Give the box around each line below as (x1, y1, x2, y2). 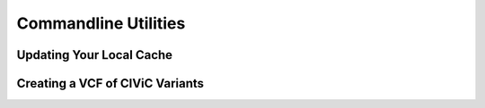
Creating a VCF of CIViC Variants (16, 76, 205, 91)
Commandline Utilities (16, 13, 186, 33)
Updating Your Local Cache (16, 47, 173, 62)
